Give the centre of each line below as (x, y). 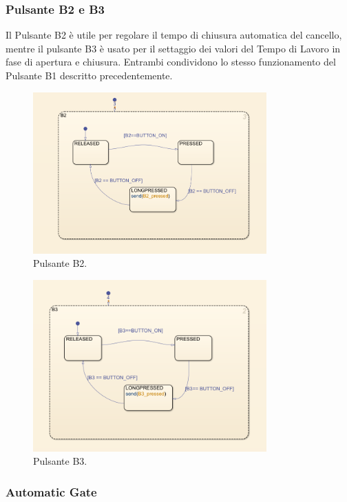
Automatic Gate (51, 491)
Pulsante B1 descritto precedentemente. (89, 75)
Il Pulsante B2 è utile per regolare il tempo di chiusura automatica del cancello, (174, 35)
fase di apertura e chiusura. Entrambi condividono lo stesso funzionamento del (171, 62)
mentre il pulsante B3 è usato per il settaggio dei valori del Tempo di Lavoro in (173, 48)
